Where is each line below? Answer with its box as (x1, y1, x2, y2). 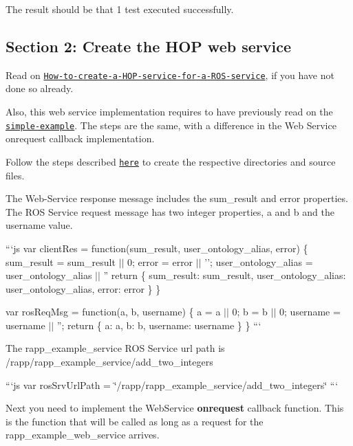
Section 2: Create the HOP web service (6, 35, 291, 56)
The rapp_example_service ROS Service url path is (6, 341, 225, 355)
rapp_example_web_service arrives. (6, 427, 160, 442)
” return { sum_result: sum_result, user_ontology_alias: (103, 268, 346, 282)
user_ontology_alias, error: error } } (6, 281, 161, 296)
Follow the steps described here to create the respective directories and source (6, 154, 336, 168)
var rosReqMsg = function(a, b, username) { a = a (6, 304, 221, 319)
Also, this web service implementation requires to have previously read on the (6, 104, 333, 119)
